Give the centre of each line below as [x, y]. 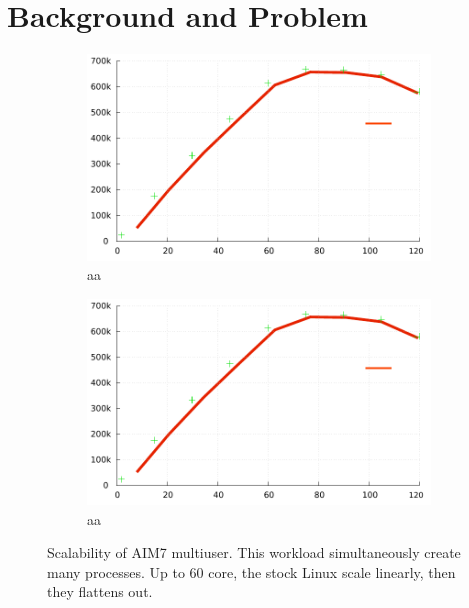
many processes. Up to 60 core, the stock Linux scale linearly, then [251, 571]
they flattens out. [100, 591]
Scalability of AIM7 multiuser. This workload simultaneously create [254, 552]
